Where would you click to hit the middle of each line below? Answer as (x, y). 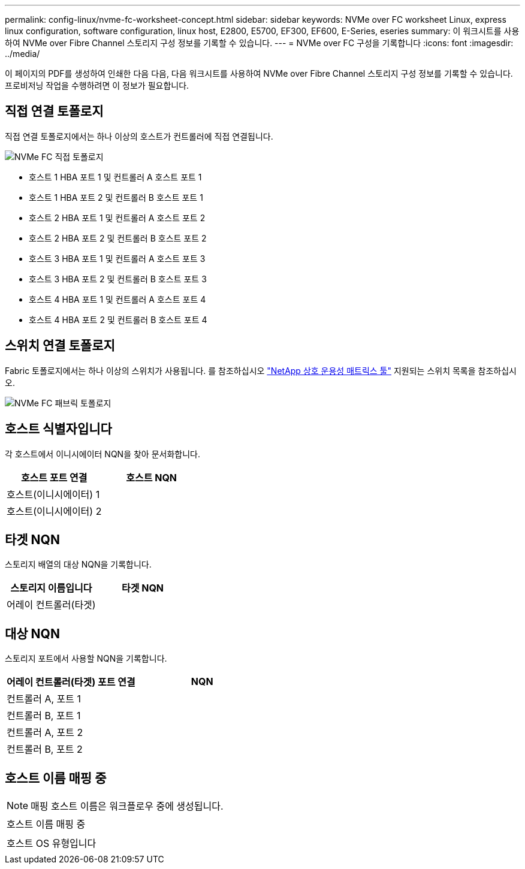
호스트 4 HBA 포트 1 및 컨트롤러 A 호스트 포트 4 (117, 299)
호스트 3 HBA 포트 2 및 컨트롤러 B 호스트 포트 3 (118, 279)
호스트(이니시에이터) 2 (54, 511)
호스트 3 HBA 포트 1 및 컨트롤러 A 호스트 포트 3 (117, 258)
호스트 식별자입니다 (58, 429)
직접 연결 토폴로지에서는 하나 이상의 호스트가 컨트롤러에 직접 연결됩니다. (139, 136)
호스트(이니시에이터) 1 (53, 494)
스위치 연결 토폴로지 (60, 346)
